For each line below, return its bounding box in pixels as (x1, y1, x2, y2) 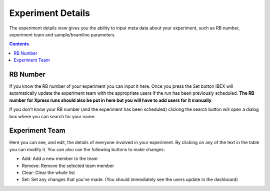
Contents (9, 41, 29, 47)
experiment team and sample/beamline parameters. (9, 31, 116, 37)
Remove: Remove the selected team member (21, 163, 114, 169)
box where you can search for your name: (9, 113, 95, 119)
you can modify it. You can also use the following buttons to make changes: (9, 146, 165, 152)
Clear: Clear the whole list (21, 170, 75, 176)
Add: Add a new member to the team (21, 156, 98, 162)
